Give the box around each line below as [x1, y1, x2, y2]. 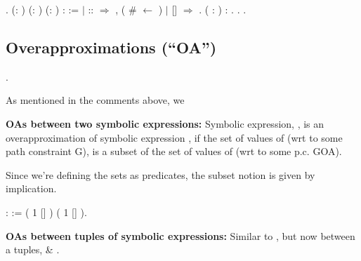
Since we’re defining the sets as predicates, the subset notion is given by [6, 167, 315, 182]
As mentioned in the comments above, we [6, 93, 185, 107]
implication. [6, 181, 57, 196]
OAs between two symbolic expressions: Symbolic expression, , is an [6, 116, 324, 130]
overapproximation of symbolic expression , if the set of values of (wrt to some [6, 130, 343, 145]
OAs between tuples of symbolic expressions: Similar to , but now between [6, 228, 355, 243]
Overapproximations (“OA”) [6, 36, 217, 58]
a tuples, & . [6, 242, 60, 257]
